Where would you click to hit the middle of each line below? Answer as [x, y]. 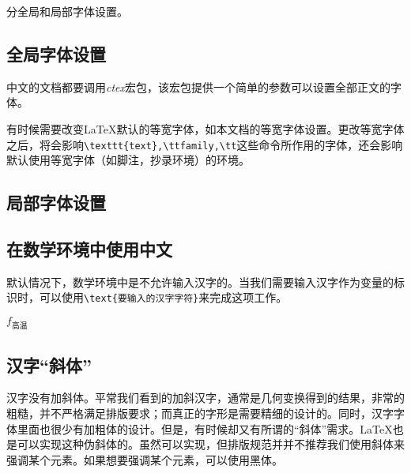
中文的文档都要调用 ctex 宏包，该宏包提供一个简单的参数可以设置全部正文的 [199, 86]
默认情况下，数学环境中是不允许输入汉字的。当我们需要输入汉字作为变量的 [200, 282]
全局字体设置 [56, 53]
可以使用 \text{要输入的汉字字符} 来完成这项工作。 [163, 297]
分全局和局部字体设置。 [67, 11]
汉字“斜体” [49, 364]
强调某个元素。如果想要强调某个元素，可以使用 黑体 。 [145, 459]
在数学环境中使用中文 [89, 249]
